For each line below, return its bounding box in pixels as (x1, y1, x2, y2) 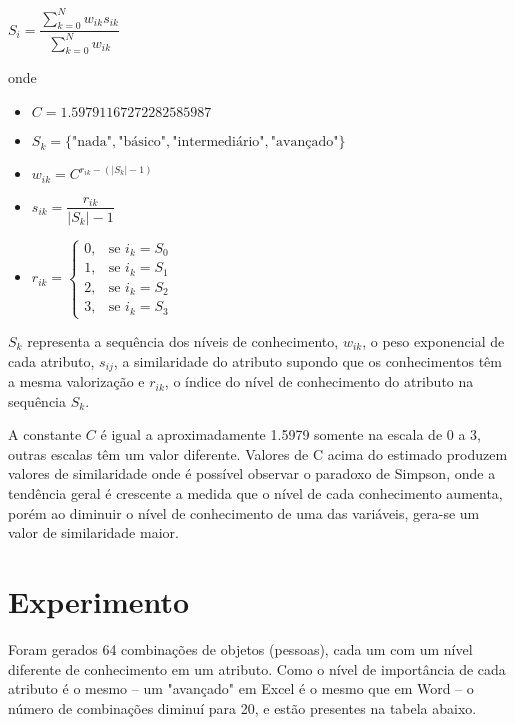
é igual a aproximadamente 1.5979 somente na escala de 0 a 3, (100, 424, 481, 445)
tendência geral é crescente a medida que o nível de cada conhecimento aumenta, (8, 483, 503, 504)
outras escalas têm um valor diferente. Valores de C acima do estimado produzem (8, 443, 508, 464)
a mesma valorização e (8, 371, 145, 392)
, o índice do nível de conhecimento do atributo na (164, 371, 474, 392)
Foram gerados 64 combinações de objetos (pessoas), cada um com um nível (8, 638, 473, 659)
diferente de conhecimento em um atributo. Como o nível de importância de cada (8, 658, 506, 679)
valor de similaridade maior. (8, 522, 179, 543)
